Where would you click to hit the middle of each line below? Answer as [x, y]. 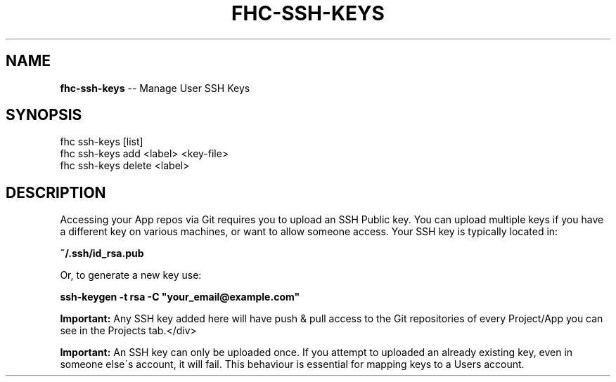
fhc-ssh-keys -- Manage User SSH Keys [155, 88]
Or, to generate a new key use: [131, 275]
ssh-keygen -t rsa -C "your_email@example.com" [180, 297]
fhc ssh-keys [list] [102, 142]
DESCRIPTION [56, 192]
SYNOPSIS [44, 115]
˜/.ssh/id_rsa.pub [102, 253]
